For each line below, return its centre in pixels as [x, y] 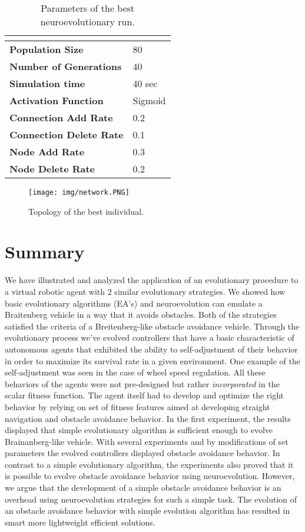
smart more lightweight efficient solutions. [80, 522]
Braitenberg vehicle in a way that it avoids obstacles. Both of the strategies [141, 315]
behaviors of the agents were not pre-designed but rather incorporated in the [142, 383]
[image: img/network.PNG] [79, 192]
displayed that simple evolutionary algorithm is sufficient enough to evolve [139, 430]
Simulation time [47, 83]
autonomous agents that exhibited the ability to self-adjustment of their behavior [151, 349]
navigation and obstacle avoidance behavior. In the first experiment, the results [148, 418]
